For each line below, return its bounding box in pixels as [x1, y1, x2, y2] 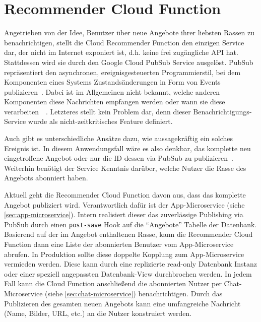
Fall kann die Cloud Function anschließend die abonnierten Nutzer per [4, 278, 222, 289]
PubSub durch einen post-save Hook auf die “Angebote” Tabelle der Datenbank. [4, 219, 257, 229]
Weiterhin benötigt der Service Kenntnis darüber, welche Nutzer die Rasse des [4, 162, 246, 173]
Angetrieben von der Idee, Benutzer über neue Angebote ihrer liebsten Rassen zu [4, 27, 255, 38]
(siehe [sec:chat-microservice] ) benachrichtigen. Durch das [45, 288, 223, 299]
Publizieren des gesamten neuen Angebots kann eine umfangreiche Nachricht [4, 298, 241, 308]
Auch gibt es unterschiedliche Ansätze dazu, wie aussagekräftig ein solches [4, 133, 233, 144]
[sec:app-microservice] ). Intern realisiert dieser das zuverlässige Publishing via [4, 209, 243, 220]
